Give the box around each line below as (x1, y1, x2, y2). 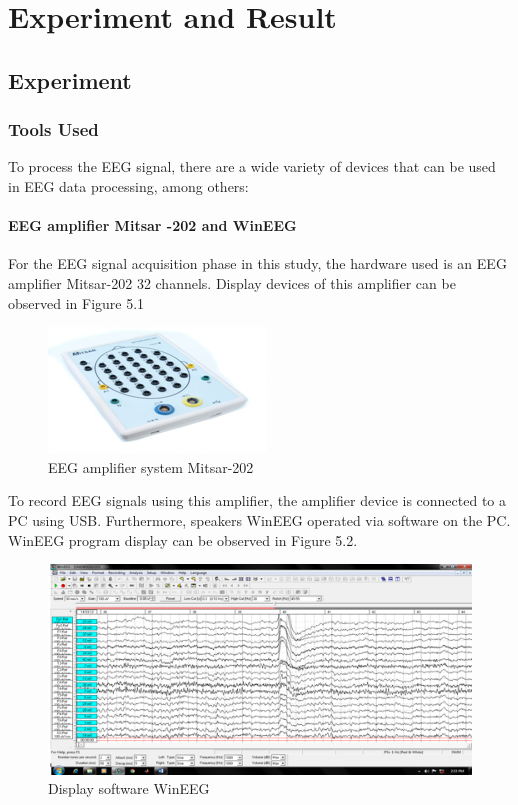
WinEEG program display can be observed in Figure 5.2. (8, 529, 358, 550)
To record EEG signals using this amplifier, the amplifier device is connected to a (8, 490, 507, 511)
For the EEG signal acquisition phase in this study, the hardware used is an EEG (8, 253, 507, 274)
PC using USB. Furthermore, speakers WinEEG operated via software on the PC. (8, 509, 511, 530)
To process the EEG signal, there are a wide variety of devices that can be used (8, 156, 496, 177)
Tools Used (8, 117, 99, 142)
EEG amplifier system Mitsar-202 (48, 456, 254, 477)
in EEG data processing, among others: (8, 175, 249, 196)
